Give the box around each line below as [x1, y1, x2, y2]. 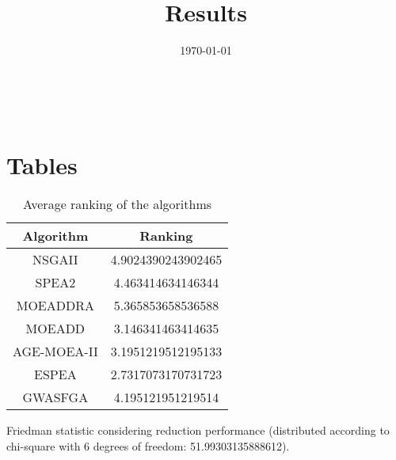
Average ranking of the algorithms [23, 195, 212, 214]
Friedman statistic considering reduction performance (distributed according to [6, 422, 390, 439]
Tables [6, 148, 78, 181]
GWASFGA [22, 388, 89, 407]
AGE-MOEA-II [13, 342, 98, 361]
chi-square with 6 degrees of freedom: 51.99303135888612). [6, 438, 290, 454]
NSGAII [32, 250, 78, 269]
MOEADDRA [16, 296, 94, 315]
